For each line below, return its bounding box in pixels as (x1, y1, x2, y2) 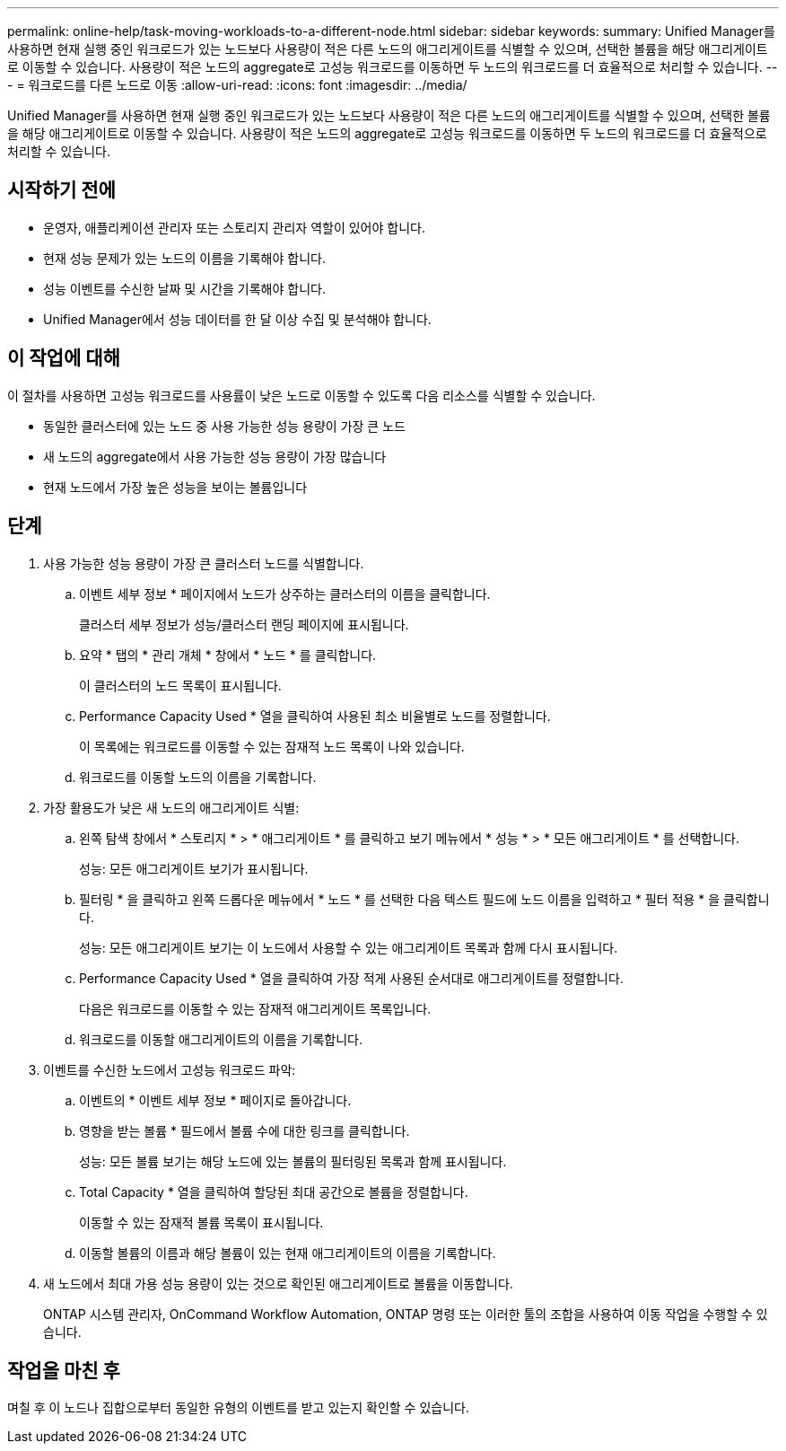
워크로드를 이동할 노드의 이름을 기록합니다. (79, 769, 317, 785)
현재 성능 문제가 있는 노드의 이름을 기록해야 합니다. (43, 250, 326, 266)
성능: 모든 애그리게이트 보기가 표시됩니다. (79, 860, 309, 876)
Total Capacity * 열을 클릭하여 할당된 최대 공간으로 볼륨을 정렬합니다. (79, 1183, 468, 1200)
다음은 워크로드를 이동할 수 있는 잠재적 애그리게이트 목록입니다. (79, 1000, 432, 1016)
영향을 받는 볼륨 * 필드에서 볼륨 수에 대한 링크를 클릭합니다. (79, 1122, 410, 1139)
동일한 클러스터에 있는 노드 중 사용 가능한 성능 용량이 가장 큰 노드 (43, 418, 406, 434)
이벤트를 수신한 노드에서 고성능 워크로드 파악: (43, 1061, 296, 1077)
